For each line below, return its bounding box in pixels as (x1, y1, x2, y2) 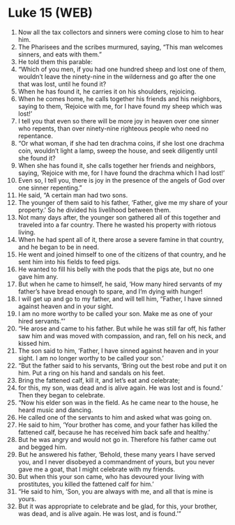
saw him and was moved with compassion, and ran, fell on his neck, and (17, 331, 226, 340)
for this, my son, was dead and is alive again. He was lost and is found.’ (17, 383, 223, 392)
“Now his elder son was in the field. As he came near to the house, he (17, 398, 219, 406)
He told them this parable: (17, 57, 93, 66)
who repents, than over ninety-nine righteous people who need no (17, 124, 209, 132)
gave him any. (17, 272, 59, 280)
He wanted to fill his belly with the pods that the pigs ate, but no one (17, 265, 215, 273)
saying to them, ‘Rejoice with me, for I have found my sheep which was (17, 102, 222, 110)
